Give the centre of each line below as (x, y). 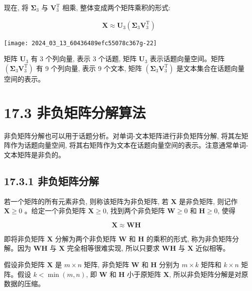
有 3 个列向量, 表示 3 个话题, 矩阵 (84, 59)
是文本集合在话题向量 (210, 68)
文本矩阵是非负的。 (34, 154)
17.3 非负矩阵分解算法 (75, 112)
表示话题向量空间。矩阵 (187, 59)
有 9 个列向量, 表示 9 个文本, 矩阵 (89, 68)
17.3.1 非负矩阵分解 (51, 180)
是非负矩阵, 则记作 (208, 201)
